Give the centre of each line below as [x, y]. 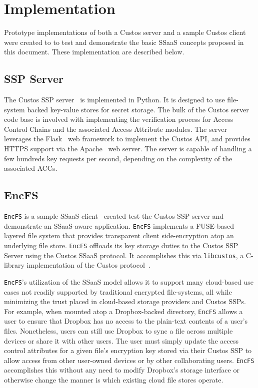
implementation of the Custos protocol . [88, 265]
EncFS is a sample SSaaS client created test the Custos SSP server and [114, 216]
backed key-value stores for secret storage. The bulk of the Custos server [138, 109]
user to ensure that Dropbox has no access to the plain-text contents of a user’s [126, 321]
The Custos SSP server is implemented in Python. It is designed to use [114, 100]
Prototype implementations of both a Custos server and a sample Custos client [125, 32]
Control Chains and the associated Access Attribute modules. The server [115, 129]
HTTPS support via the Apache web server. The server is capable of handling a [128, 149]
